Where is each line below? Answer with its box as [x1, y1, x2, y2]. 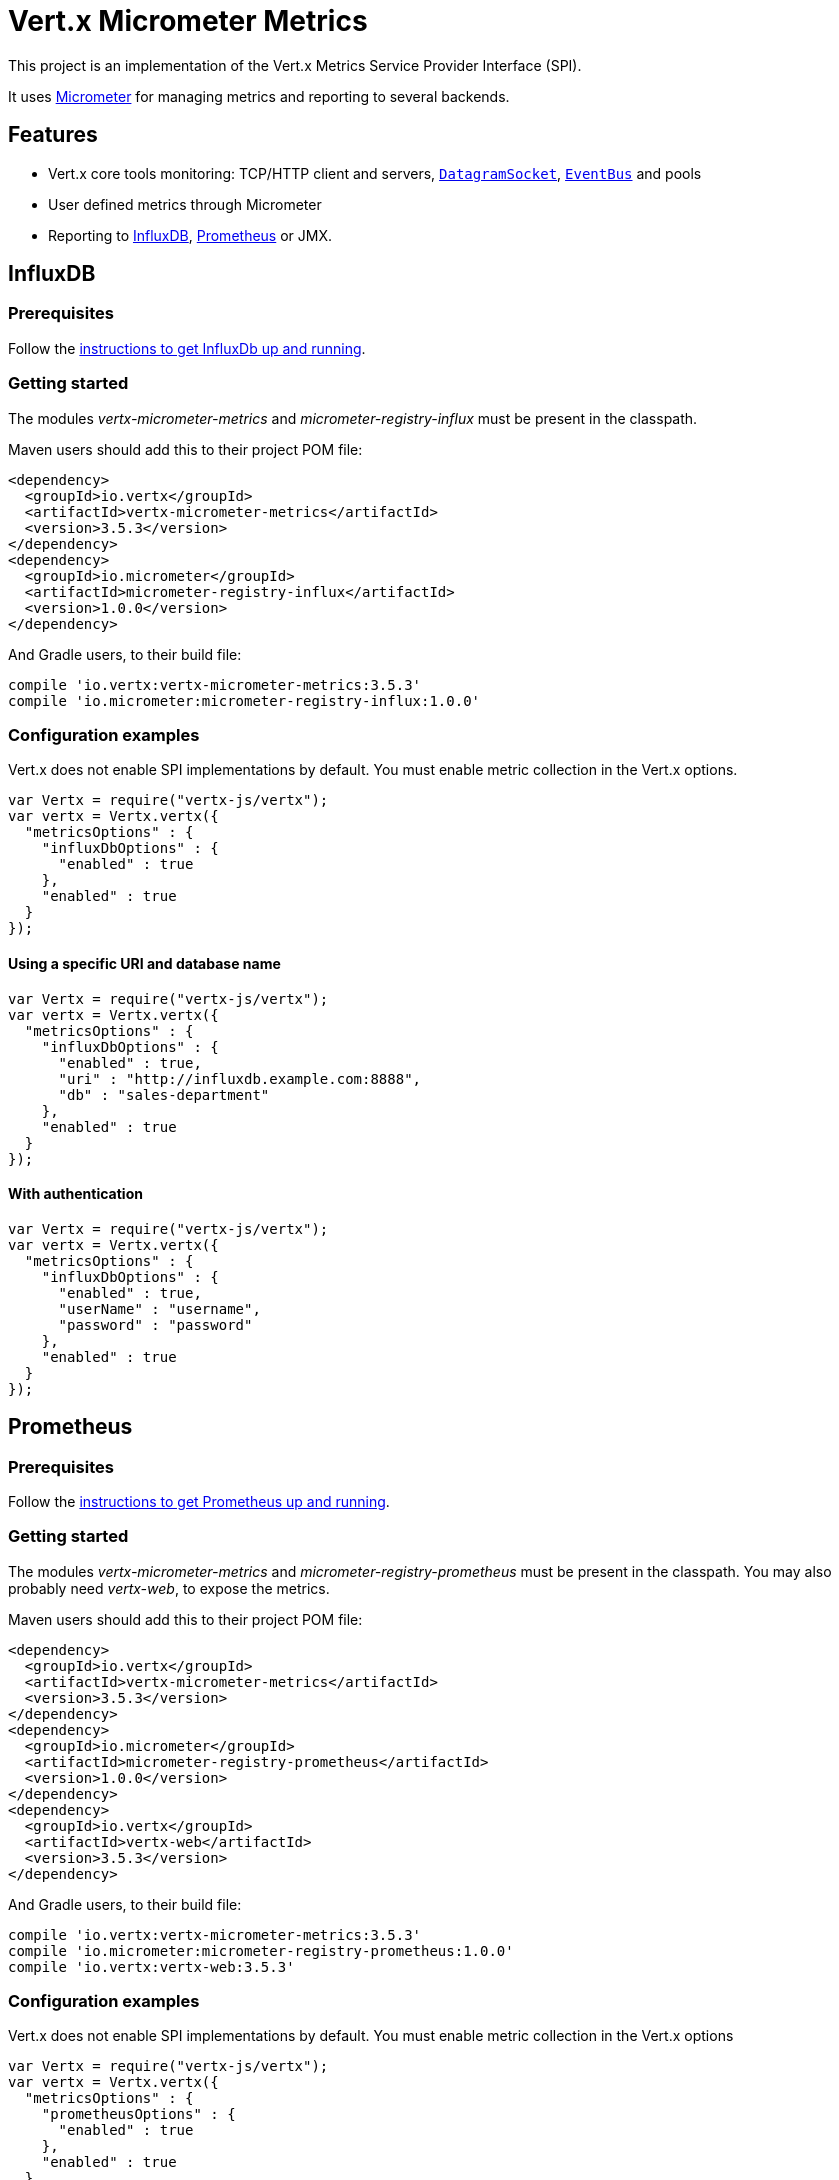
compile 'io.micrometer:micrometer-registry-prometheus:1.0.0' [8, 1942, 514, 1959]
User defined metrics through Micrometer [48, 195, 322, 213]
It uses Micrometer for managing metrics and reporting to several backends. [8, 87, 510, 105]
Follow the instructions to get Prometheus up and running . [8, 1492, 390, 1510]
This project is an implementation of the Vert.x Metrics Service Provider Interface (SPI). [8, 56, 582, 74]
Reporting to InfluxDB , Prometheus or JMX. [48, 226, 333, 244]
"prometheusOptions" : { [41, 2106, 236, 2123]
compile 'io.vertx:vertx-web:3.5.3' [8, 1958, 295, 1975]
